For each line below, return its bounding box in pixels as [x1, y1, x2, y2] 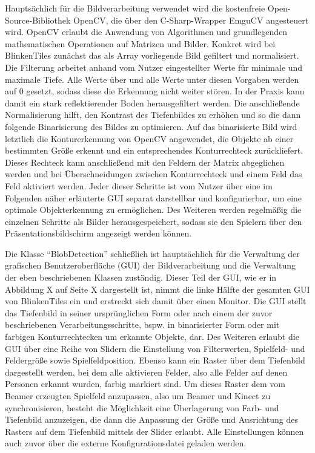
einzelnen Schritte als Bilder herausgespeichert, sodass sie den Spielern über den [5, 215, 302, 227]
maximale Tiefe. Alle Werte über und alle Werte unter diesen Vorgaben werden [5, 73, 299, 85]
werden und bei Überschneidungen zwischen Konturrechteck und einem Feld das [5, 168, 302, 180]
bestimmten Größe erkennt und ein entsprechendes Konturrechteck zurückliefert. [5, 144, 303, 157]
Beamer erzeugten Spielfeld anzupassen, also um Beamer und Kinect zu [5, 389, 271, 402]
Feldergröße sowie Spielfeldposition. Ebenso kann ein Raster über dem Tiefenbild [5, 354, 305, 367]
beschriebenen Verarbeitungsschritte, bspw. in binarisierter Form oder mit [5, 318, 280, 331]
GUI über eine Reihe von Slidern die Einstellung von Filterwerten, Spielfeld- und [5, 342, 305, 354]
